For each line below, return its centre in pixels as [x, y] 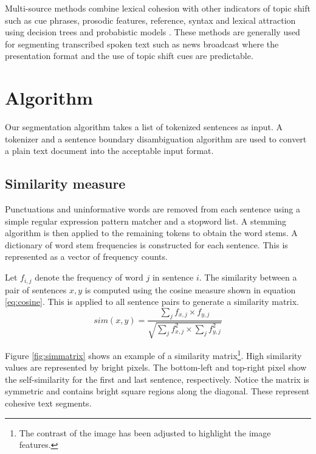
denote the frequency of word [89, 277]
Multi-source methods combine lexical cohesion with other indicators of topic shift [158, 8]
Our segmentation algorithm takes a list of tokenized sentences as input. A [144, 127]
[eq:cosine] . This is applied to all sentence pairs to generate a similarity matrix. [152, 302]
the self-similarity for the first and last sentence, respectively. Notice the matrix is [157, 379]
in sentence [173, 277]
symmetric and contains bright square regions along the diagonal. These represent [157, 391]
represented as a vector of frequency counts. [86, 257]
